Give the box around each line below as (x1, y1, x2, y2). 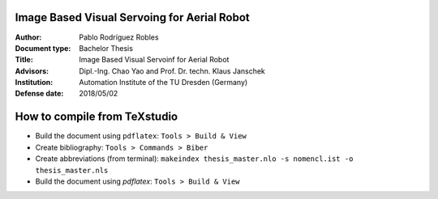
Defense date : (15, 89, 64, 99)
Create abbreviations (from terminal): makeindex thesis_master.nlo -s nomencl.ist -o (35, 154, 354, 163)
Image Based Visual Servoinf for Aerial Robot (79, 55, 230, 65)
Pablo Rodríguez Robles (79, 32, 159, 42)
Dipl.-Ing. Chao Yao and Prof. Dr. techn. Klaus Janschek (79, 66, 265, 76)
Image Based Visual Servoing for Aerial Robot (15, 11, 251, 24)
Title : (15, 55, 34, 65)
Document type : (15, 43, 71, 53)
